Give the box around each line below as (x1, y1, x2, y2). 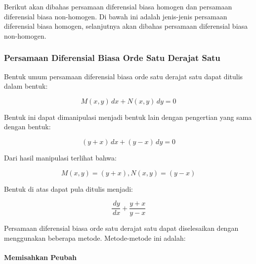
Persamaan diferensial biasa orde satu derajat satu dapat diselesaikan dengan (4, 223, 239, 233)
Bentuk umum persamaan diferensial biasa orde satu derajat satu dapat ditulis (4, 71, 243, 81)
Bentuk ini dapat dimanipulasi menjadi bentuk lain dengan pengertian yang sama (4, 111, 252, 122)
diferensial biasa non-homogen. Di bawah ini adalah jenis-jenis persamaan (4, 11, 227, 21)
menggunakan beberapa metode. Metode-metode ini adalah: (4, 232, 186, 243)
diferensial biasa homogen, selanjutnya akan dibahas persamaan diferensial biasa (4, 21, 248, 31)
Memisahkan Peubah (4, 252, 77, 262)
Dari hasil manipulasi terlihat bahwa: (4, 152, 117, 162)
